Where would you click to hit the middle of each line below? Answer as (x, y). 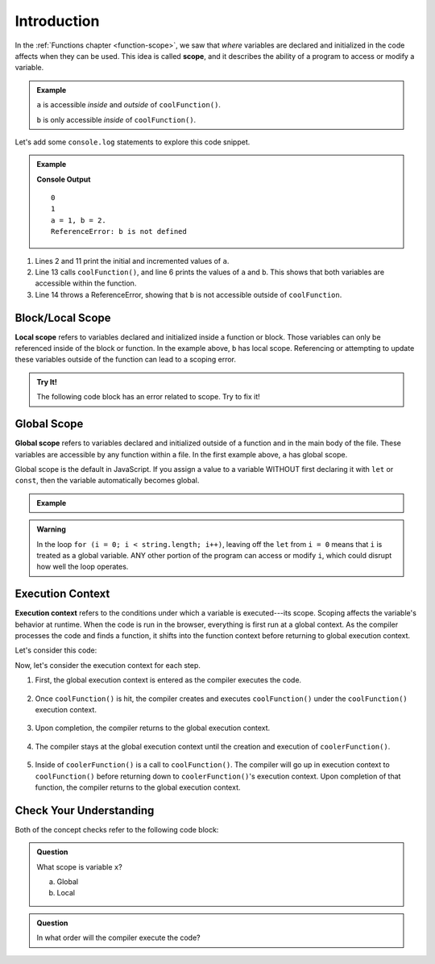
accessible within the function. (86, 283)
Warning (51, 529)
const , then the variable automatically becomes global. (107, 481)
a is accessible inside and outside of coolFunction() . (129, 105)
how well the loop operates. (83, 567)
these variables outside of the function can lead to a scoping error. (126, 360)
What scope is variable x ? (79, 866)
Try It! (47, 382)
